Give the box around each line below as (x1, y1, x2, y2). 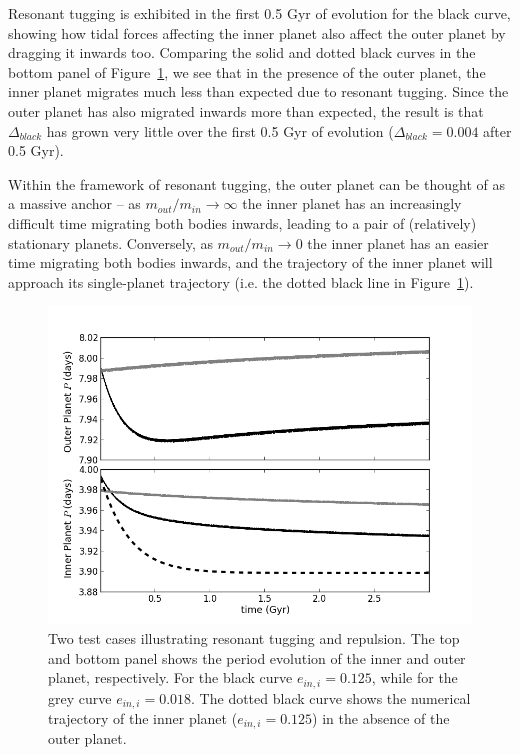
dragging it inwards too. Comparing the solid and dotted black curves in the (8, 42, 476, 63)
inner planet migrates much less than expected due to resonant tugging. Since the (8, 81, 509, 102)
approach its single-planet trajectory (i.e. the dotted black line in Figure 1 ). (8, 271, 474, 292)
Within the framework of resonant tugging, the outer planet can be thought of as (8, 173, 505, 194)
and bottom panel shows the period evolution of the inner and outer (48, 647, 466, 668)
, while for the (371, 667, 458, 688)
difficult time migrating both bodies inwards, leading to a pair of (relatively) (8, 212, 477, 233)
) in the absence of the (312, 708, 450, 728)
